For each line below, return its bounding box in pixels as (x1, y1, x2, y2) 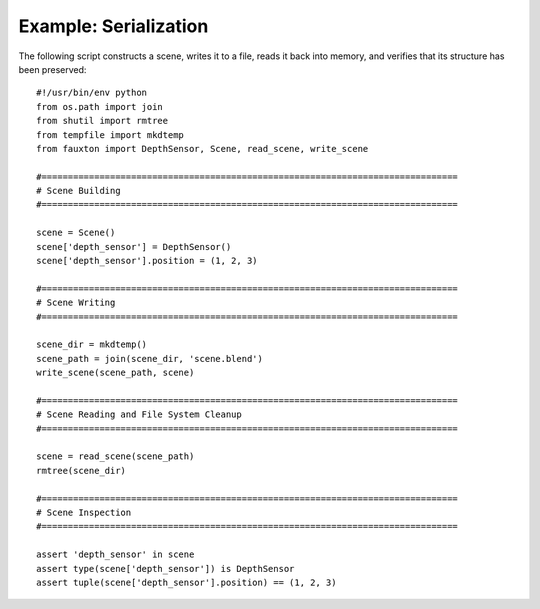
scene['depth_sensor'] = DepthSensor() (36, 241, 232, 252)
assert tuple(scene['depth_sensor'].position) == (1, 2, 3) (36, 577, 337, 588)
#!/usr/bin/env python (36, 87, 148, 99)
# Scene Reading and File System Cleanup (36, 409, 242, 420)
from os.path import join (36, 101, 164, 112)
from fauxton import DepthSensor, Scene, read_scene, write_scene (36, 143, 369, 154)
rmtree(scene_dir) (36, 465, 127, 476)
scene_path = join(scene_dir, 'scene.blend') (36, 353, 264, 364)
